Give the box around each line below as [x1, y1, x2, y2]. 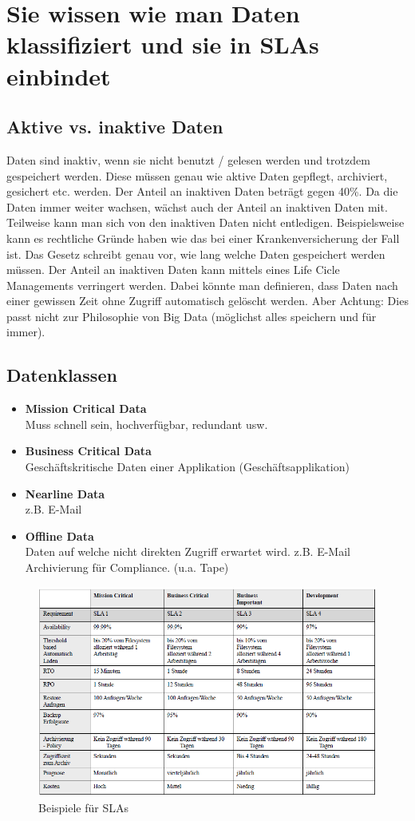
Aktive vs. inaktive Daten [6, 114, 223, 139]
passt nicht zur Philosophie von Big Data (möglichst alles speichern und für [6, 307, 377, 324]
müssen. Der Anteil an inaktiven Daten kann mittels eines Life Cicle [6, 261, 340, 278]
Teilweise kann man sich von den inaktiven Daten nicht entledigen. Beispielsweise [6, 214, 405, 231]
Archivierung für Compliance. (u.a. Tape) [25, 559, 229, 576]
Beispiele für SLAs [38, 799, 128, 816]
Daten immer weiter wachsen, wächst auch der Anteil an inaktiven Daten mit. [6, 198, 388, 215]
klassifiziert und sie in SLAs [6, 28, 319, 61]
